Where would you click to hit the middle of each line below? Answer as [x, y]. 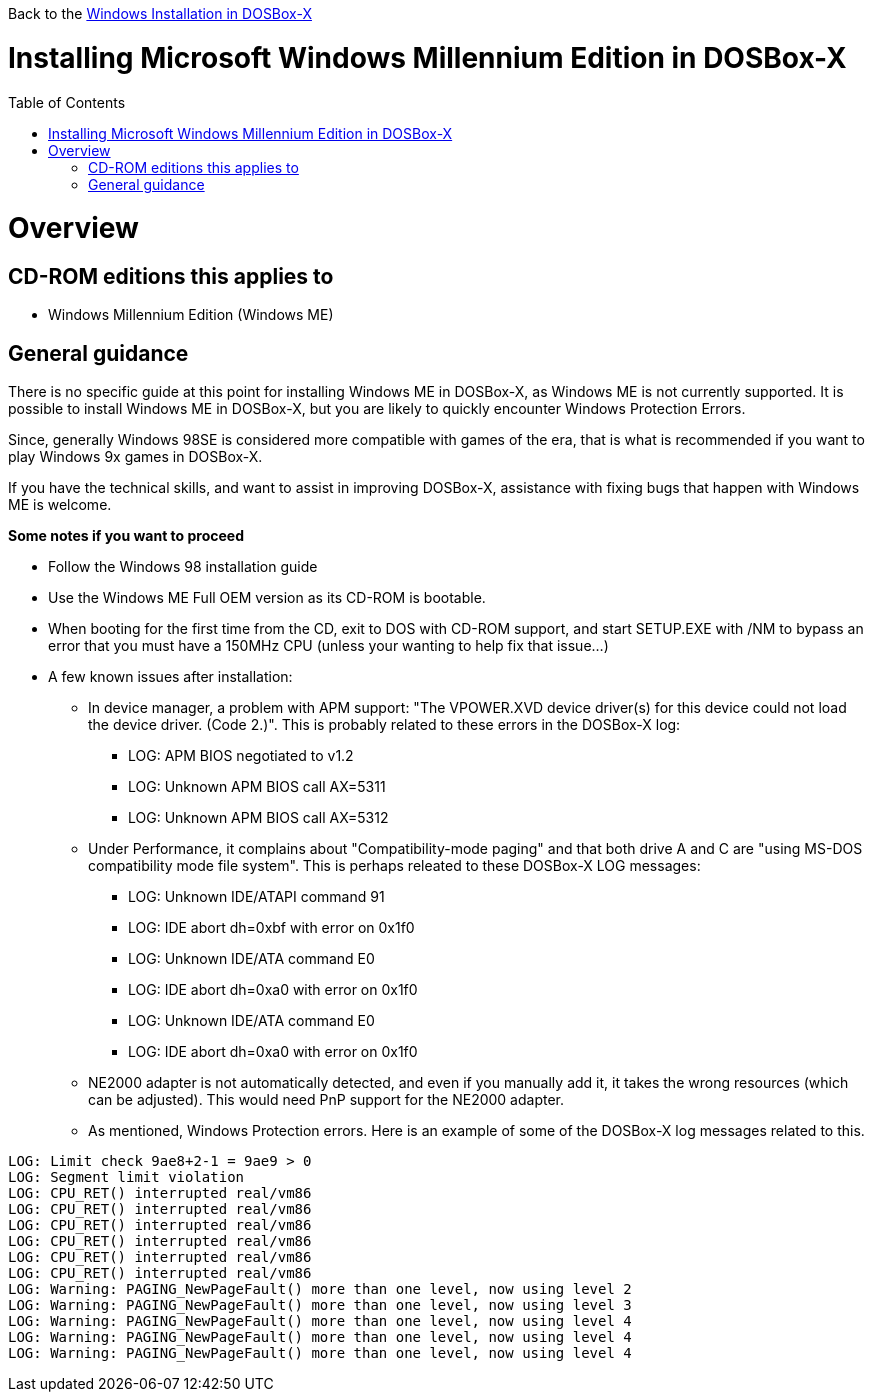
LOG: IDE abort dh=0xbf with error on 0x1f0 [271, 928]
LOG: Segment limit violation [126, 1177]
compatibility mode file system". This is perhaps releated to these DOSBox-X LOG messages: [394, 866]
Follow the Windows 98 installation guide [183, 567]
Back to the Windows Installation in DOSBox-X [160, 13]
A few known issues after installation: [170, 677]
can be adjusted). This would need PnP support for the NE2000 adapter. [326, 1100]
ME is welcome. [60, 505]
